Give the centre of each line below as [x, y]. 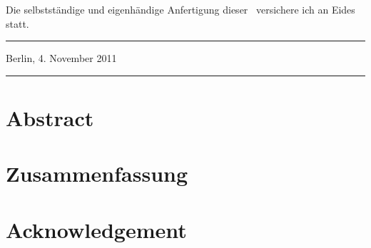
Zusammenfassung [97, 174]
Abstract [50, 117]
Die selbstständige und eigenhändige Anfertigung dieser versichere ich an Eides [181, 9]
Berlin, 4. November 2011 [61, 58]
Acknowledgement [96, 229]
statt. [17, 23]
